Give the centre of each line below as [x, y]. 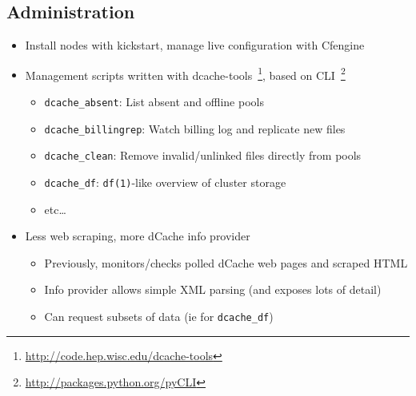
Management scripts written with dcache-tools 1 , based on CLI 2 [185, 73]
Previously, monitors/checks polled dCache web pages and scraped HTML [226, 262]
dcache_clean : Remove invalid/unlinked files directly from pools [203, 155]
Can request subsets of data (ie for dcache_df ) [159, 317]
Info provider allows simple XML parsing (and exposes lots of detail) [213, 289]
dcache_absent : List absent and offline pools [154, 102]
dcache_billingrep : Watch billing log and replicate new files [195, 128]
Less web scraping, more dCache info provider [138, 236]
